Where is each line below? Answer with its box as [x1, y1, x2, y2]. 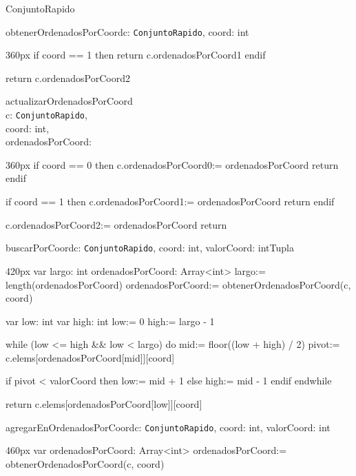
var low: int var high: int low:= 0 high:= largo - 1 [6, 313, 215, 328]
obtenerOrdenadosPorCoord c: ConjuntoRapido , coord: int [6, 24, 249, 39]
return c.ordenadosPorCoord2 [6, 70, 130, 85]
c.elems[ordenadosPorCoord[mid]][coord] [6, 350, 175, 364]
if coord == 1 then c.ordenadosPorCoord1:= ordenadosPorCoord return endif [6, 194, 335, 209]
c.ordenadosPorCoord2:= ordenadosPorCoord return [6, 217, 227, 231]
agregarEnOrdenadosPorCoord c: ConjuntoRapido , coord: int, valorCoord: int [6, 420, 331, 434]
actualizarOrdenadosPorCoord [6, 94, 133, 108]
